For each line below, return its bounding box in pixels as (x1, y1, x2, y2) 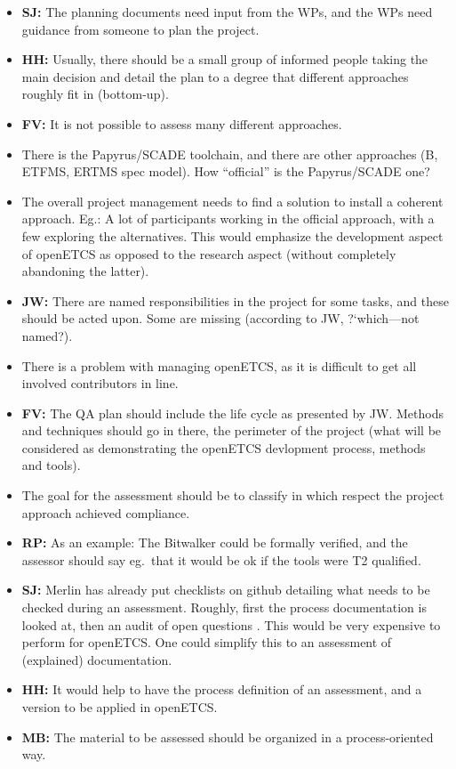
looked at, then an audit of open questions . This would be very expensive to (21, 615, 441, 634)
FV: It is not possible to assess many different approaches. (21, 114, 342, 133)
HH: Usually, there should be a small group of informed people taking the (21, 50, 428, 69)
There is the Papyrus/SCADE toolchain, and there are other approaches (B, (21, 144, 438, 163)
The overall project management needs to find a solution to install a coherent (21, 191, 444, 210)
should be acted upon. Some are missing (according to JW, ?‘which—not (21, 309, 420, 328)
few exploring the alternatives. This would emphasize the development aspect (21, 226, 444, 245)
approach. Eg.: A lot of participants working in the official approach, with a (21, 209, 435, 228)
